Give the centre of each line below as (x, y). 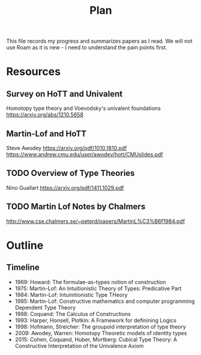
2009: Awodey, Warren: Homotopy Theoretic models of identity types (101, 333)
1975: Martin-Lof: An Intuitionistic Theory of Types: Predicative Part (98, 288)
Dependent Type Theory (45, 308)
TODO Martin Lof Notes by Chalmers (76, 207)
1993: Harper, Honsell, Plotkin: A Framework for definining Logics (96, 320)
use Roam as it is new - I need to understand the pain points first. (87, 47)
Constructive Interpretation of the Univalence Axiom (79, 345)
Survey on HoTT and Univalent (64, 94)
